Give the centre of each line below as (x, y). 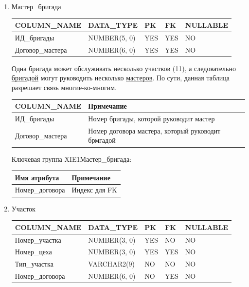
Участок (23, 208)
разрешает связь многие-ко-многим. (64, 87)
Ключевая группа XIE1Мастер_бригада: (71, 159)
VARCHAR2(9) (111, 264)
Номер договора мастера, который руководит (154, 130)
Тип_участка (34, 264)
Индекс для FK (94, 190)
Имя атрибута (37, 177)
